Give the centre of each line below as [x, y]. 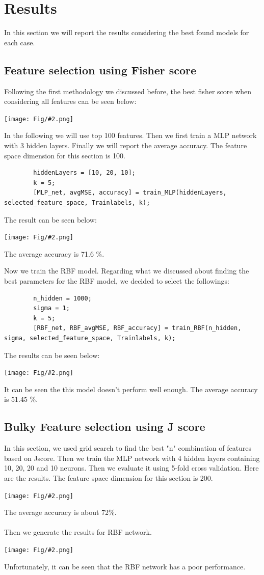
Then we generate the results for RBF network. [78, 532]
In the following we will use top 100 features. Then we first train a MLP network [130, 135]
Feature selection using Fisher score [100, 70]
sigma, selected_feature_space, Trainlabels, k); [90, 338]
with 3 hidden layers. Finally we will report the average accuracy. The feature [126, 145]
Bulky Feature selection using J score [105, 427]
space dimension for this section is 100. [65, 155]
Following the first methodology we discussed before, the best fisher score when [128, 91]
